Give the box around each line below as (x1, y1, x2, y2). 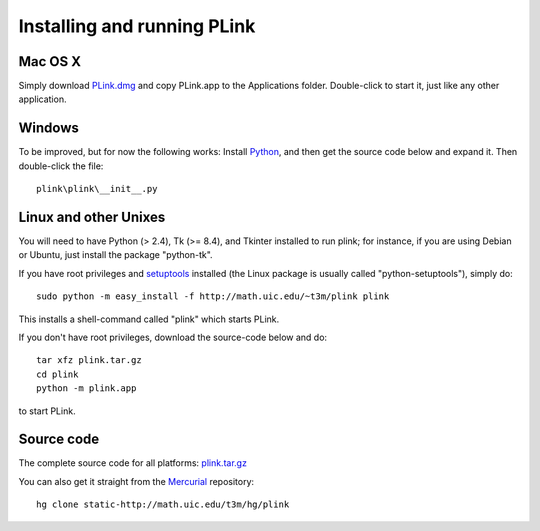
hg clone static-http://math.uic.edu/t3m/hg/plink (36, 499, 290, 510)
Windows (18, 120, 79, 137)
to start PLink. (18, 405, 76, 417)
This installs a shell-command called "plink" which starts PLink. (18, 313, 280, 325)
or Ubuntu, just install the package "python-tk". (18, 249, 214, 261)
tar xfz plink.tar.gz (36, 355, 142, 366)
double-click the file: (18, 160, 104, 172)
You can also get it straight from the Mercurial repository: (18, 475, 255, 487)
